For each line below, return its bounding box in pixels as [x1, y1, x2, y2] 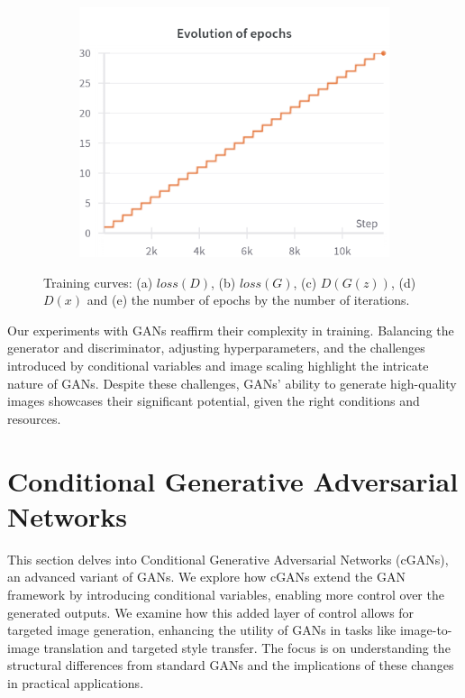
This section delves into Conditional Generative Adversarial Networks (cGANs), [7, 549, 449, 568]
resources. [7, 409, 61, 427]
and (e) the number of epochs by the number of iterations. [87, 290, 410, 309]
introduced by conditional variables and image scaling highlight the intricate [7, 356, 429, 375]
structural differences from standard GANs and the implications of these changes [7, 656, 454, 675]
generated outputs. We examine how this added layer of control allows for [7, 602, 415, 621]
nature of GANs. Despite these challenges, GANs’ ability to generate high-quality [7, 373, 457, 392]
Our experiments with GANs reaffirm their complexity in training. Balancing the [7, 320, 454, 339]
